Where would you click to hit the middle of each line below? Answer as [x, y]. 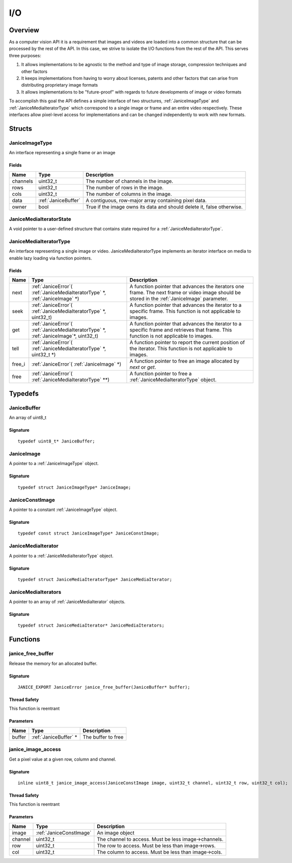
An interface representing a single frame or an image [62, 153]
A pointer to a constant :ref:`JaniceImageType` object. [63, 510]
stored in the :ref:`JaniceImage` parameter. [179, 299]
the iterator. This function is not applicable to [181, 349]
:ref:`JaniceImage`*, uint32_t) [65, 336]
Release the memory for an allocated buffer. [53, 663]
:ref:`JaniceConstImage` [64, 833]
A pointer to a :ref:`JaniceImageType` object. [54, 464]
